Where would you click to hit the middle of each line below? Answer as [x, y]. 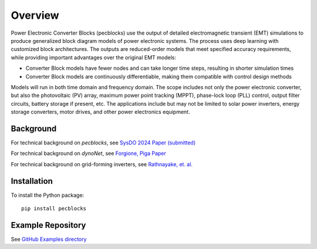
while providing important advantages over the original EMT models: [93, 57]
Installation [32, 181]
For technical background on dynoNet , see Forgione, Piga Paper [89, 153]
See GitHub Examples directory [49, 239]
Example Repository [48, 225]
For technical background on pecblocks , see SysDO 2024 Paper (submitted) [103, 142]
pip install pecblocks [54, 209]
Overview [35, 15]
